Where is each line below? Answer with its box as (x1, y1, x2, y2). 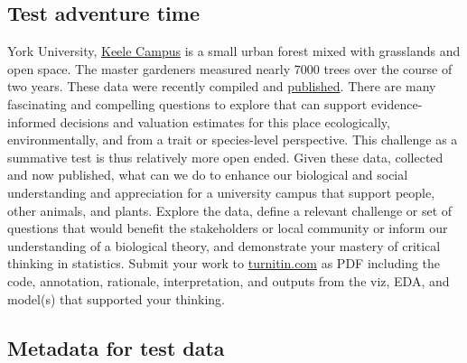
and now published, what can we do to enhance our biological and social (7, 165, 408, 184)
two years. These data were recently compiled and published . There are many (7, 77, 436, 96)
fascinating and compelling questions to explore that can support (7, 94, 368, 113)
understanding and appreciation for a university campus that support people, (7, 182, 435, 201)
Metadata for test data (7, 333, 225, 361)
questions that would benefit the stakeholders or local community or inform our (7, 219, 448, 237)
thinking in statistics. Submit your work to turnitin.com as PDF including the (7, 254, 441, 273)
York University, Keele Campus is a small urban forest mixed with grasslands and (7, 42, 461, 60)
